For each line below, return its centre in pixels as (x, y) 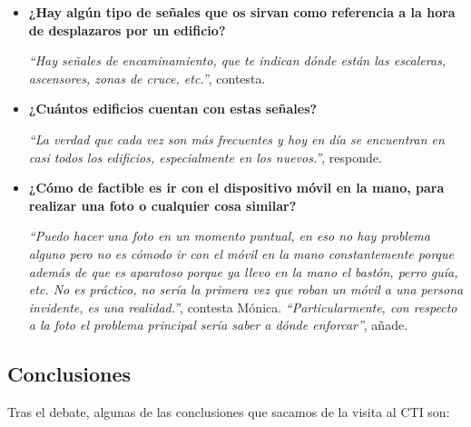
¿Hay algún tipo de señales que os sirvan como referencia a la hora (242, 12)
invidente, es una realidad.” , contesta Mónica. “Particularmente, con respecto (243, 307)
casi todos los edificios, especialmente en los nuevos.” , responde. (205, 157)
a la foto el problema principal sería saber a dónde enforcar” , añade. (218, 325)
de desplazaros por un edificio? (127, 30)
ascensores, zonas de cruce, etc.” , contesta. (147, 78)
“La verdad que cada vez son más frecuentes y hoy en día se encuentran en (236, 139)
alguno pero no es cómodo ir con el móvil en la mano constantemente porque (241, 253)
